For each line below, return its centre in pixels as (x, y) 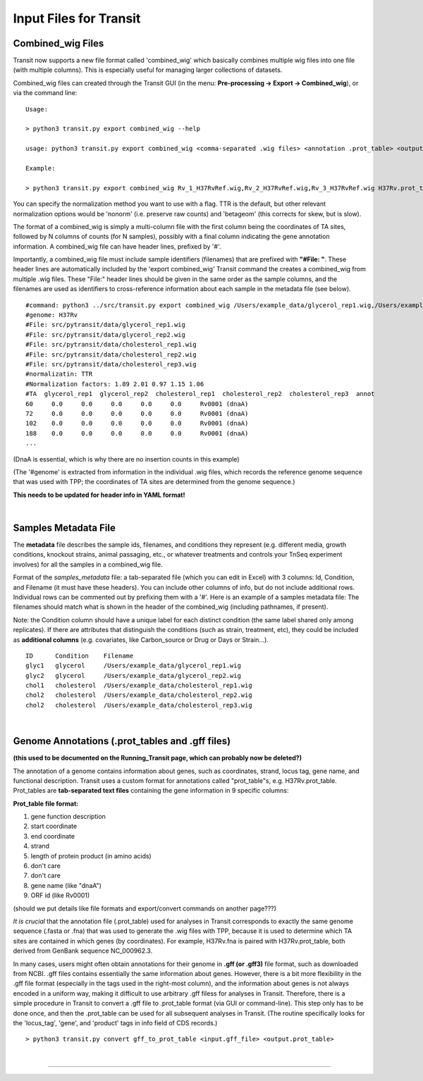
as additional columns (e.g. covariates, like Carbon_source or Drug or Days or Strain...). (141, 640)
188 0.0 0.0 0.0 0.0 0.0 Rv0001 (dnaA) (137, 433)
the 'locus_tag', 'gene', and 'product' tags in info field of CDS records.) (115, 1023)
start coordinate (54, 826)
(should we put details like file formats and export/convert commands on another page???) (145, 908)
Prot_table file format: (46, 803)
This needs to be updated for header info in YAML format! (99, 495)
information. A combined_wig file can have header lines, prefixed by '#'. (117, 246)
